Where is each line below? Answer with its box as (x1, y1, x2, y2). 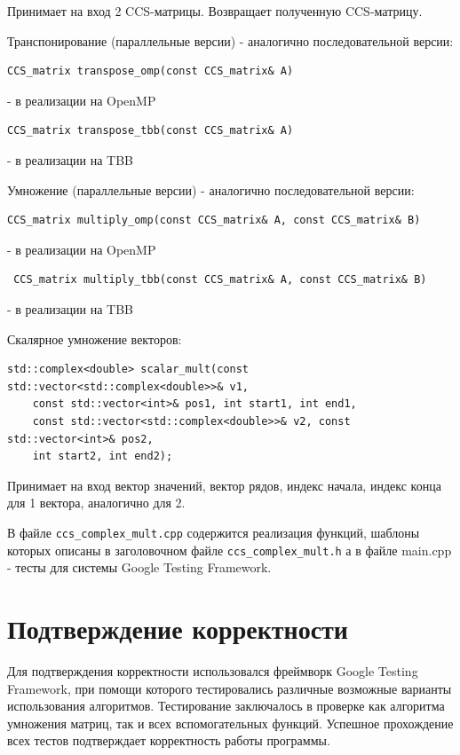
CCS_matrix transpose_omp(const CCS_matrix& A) (7, 65, 294, 78)
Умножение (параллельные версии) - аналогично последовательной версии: (7, 180, 415, 199)
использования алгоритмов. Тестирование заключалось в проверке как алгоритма (7, 696, 445, 715)
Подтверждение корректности (7, 610, 348, 646)
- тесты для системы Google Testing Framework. (7, 558, 272, 577)
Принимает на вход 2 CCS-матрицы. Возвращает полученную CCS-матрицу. (7, 2, 423, 20)
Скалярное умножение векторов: (7, 329, 182, 348)
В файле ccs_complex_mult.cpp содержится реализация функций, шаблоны (7, 523, 420, 541)
